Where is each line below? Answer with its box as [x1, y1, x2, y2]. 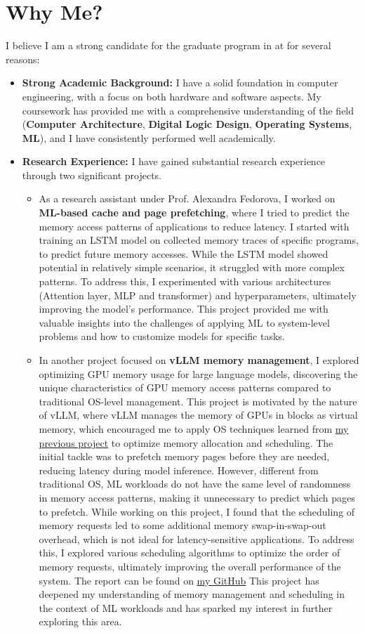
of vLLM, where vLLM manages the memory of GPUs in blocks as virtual [39, 407, 358, 422]
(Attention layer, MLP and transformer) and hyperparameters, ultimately [39, 287, 357, 302]
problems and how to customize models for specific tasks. [39, 329, 285, 344]
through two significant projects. [22, 167, 161, 182]
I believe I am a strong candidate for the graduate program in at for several [6, 38, 331, 53]
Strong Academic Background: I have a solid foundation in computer [22, 75, 338, 90]
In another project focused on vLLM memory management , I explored [39, 353, 359, 367]
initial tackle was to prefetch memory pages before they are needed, [39, 449, 330, 464]
